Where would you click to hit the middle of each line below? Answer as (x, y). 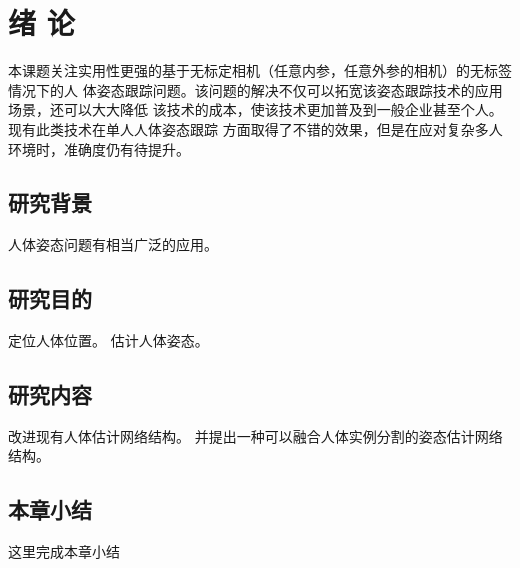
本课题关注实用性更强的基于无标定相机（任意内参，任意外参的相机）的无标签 (260, 70)
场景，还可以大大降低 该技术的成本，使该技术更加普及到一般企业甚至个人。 (255, 109)
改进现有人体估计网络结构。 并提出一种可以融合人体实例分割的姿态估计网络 (255, 435)
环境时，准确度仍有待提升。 (99, 148)
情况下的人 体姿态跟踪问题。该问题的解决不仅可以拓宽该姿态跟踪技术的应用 (255, 89)
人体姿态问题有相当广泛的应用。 (113, 244)
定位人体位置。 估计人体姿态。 (108, 340)
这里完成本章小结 (64, 551)
